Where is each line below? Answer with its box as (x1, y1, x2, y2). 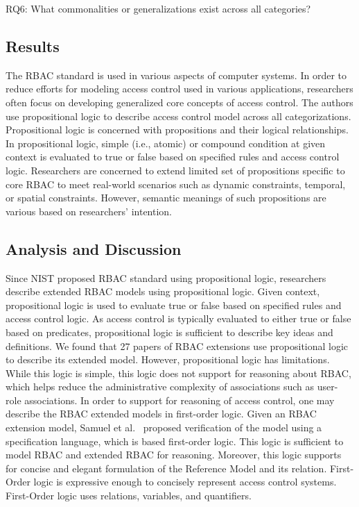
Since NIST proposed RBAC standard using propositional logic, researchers (6, 270, 326, 285)
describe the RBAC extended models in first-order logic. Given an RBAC (6, 406, 317, 421)
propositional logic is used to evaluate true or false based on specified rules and (6, 297, 342, 312)
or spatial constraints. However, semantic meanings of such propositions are (6, 190, 326, 205)
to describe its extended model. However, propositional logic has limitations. (6, 352, 330, 367)
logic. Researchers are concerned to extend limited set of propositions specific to (6, 163, 345, 177)
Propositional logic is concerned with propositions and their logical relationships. (6, 122, 349, 137)
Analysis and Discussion (6, 238, 182, 259)
